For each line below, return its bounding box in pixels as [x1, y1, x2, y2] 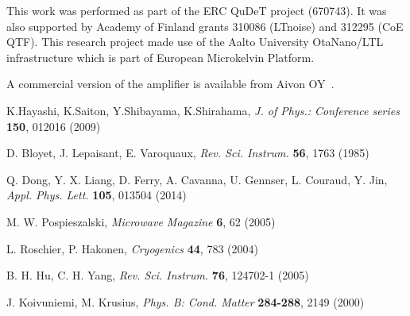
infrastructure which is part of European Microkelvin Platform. [6, 48, 315, 65]
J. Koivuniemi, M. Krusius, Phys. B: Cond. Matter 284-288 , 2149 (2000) [6, 293, 365, 310]
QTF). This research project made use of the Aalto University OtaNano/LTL [6, 33, 384, 50]
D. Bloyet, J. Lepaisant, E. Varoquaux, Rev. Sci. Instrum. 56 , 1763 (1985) [6, 145, 369, 161]
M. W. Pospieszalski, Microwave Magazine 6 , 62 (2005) [6, 213, 276, 229]
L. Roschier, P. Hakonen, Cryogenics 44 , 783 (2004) [6, 240, 258, 256]
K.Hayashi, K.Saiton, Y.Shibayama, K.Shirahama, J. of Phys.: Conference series [6, 102, 400, 118]
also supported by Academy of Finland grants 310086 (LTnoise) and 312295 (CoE [6, 17, 404, 34]
